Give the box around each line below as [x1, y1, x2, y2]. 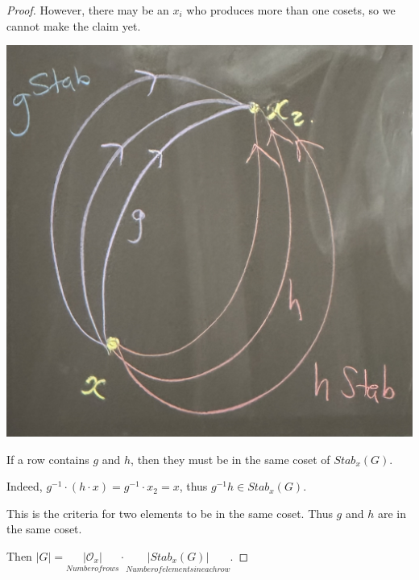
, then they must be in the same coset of [131, 450, 330, 467]
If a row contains [6, 450, 89, 467]
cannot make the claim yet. [6, 17, 141, 34]
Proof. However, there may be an [6, 2, 169, 18]
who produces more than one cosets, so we [186, 2, 396, 18]
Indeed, [6, 478, 43, 495]
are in [377, 504, 406, 521]
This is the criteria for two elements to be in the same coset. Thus [6, 504, 333, 521]
